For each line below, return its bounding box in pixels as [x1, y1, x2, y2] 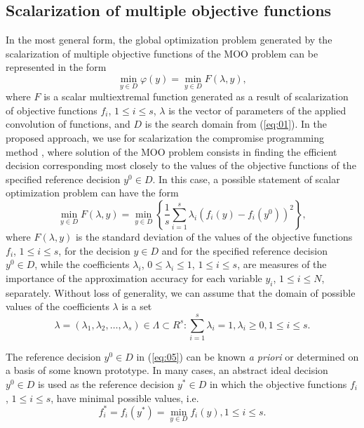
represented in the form [6, 60, 107, 74]
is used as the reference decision [37, 377, 175, 392]
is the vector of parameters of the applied [168, 102, 346, 117]
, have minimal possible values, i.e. [50, 390, 199, 405]
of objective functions [6, 102, 97, 117]
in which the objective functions [209, 377, 347, 392]
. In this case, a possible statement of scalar [152, 171, 340, 186]
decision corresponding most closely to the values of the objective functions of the [6, 158, 356, 173]
